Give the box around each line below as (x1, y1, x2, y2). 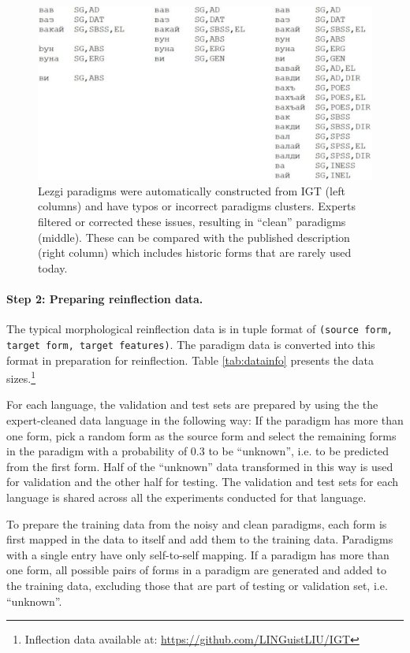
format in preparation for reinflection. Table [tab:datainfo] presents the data (6, 351, 374, 368)
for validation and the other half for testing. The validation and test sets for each (6, 473, 399, 490)
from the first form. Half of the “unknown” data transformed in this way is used (6, 458, 393, 474)
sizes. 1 (6, 368, 36, 386)
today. (38, 259, 68, 276)
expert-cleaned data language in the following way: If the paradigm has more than (6, 411, 404, 428)
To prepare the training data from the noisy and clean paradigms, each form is (6, 515, 387, 532)
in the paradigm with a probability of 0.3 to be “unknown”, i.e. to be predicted (6, 443, 389, 459)
